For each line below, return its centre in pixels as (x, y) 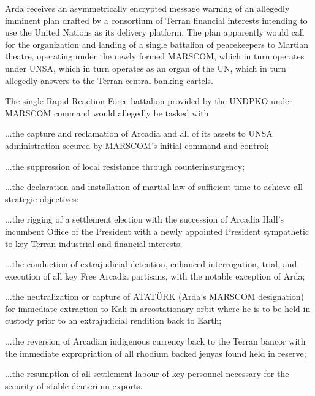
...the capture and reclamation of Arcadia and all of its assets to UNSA (139, 133)
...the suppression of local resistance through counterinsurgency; (125, 166)
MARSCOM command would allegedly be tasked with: (108, 112)
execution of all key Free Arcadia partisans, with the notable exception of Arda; (155, 276)
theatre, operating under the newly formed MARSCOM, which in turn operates (155, 56)
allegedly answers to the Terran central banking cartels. (109, 80)
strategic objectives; (42, 198)
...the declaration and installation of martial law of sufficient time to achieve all (154, 187)
